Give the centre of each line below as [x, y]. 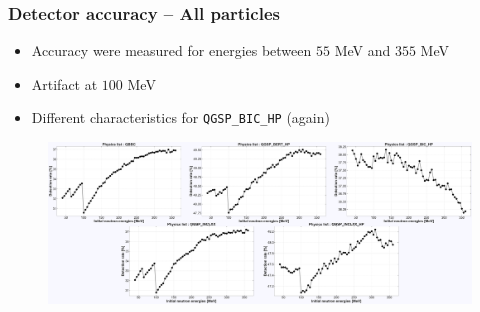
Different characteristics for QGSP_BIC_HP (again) [180, 117]
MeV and [362, 50]
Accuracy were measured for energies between [171, 50]
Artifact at [64, 83]
